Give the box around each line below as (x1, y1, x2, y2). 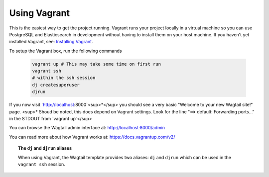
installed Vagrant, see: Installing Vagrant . (9, 39, 93, 45)
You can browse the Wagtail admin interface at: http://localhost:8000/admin (9, 125, 165, 131)
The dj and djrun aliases (18, 145, 72, 151)
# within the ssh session (32, 75, 96, 81)
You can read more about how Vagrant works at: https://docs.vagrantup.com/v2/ (9, 134, 175, 140)
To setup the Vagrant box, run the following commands (9, 48, 122, 54)
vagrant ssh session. (18, 161, 66, 167)
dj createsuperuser (32, 82, 80, 88)
